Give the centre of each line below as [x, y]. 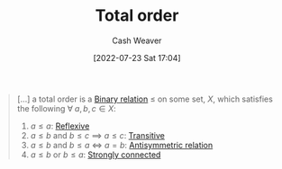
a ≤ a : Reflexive [60, 126]
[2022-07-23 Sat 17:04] [137, 58]
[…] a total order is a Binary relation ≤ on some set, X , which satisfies [145, 99]
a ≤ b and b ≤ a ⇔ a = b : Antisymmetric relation [122, 145]
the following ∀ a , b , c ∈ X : [66, 108]
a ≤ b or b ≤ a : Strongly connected [96, 155]
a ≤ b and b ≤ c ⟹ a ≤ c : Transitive [98, 135]
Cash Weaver [137, 40]
